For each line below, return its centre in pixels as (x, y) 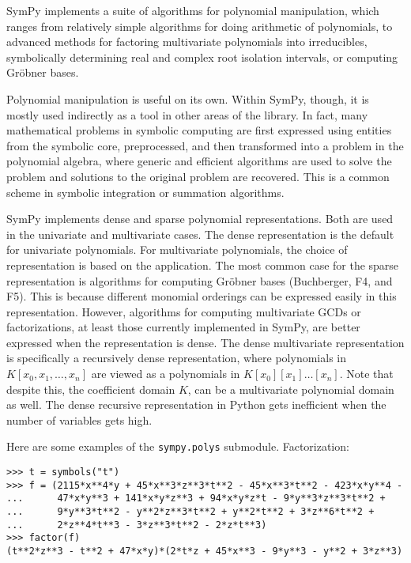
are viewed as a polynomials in (166, 374)
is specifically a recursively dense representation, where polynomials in (176, 358)
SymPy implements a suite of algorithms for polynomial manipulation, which (193, 10)
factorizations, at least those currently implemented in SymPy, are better (183, 327)
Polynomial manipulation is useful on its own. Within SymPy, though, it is (188, 98)
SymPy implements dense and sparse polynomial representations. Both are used (200, 219)
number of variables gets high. (79, 419)
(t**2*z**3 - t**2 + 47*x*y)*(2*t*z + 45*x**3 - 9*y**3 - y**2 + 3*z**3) (205, 552)
